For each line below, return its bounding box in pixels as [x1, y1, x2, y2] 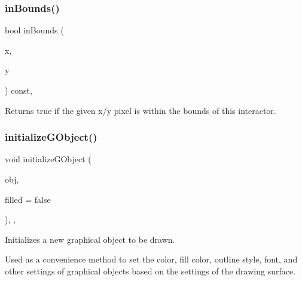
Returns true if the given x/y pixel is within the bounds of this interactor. [5, 104, 276, 116]
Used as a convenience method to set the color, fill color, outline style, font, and [5, 253, 298, 265]
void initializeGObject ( [5, 153, 91, 165]
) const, [5, 84, 32, 96]
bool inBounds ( [5, 24, 64, 36]
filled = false [5, 193, 51, 205]
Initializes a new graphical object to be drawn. [5, 233, 175, 245]
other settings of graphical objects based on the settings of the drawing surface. [5, 264, 296, 277]
